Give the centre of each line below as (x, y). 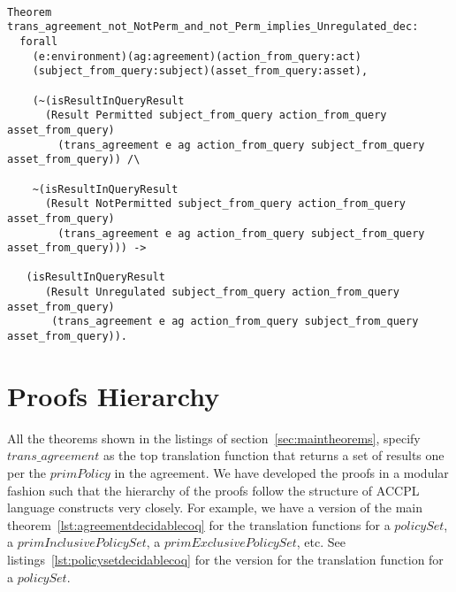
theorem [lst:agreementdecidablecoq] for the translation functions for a (199, 524)
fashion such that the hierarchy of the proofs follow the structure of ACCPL (213, 490)
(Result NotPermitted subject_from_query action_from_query (225, 204)
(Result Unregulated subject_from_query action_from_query (222, 292)
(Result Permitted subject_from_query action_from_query (216, 115)
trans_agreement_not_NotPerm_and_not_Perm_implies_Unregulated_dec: (213, 27)
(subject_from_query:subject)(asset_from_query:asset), (200, 71)
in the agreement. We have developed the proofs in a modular (281, 473)
